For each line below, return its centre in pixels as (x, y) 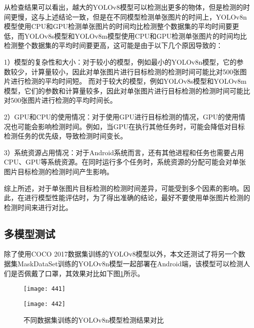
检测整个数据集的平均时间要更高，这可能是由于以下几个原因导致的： (113, 45)
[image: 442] (44, 304)
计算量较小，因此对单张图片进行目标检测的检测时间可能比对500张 (135, 71)
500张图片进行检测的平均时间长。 (63, 100)
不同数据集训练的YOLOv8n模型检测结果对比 (94, 319)
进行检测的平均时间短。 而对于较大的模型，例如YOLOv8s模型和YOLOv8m (128, 81)
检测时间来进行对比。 (38, 207)
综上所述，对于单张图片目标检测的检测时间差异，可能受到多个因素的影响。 (124, 188)
